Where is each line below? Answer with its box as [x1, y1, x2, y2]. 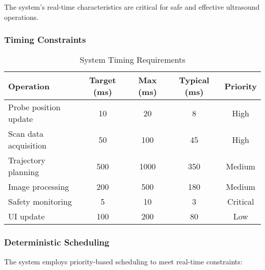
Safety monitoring [8, 195, 72, 208]
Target [89, 74, 116, 86]
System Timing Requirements [79, 54, 185, 66]
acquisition [8, 139, 47, 152]
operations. [4, 11, 39, 22]
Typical [179, 74, 209, 86]
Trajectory [8, 154, 45, 166]
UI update [8, 210, 45, 223]
